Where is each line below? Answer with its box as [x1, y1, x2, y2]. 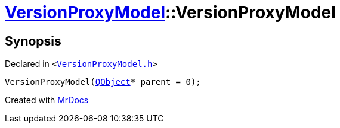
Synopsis [5, 33, 61, 49]
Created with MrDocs [5, 95, 89, 105]
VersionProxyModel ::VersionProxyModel [5, 2, 336, 23]
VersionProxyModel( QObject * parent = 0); [5, 77, 201, 87]
